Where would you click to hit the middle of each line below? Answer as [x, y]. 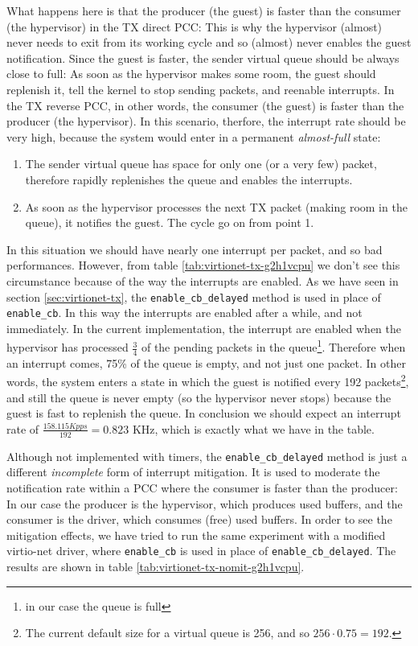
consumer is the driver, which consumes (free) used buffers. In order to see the [199, 519]
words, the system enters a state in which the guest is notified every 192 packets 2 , [208, 381]
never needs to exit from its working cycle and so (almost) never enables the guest [209, 42]
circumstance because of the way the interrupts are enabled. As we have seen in [203, 280]
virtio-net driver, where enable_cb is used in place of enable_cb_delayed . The [201, 551]
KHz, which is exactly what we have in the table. [253, 428]
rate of [23, 428]
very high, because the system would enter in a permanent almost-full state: [194, 136]
